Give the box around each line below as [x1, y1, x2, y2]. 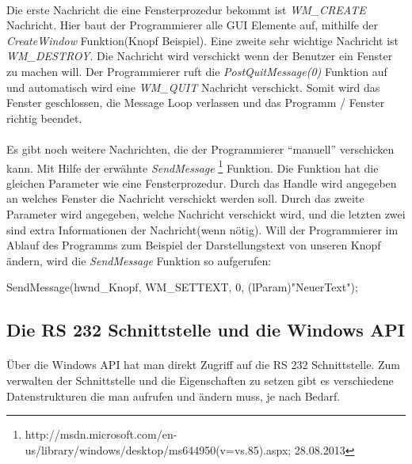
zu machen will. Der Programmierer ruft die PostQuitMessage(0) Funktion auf [6, 63, 387, 79]
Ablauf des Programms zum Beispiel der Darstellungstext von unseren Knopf [6, 237, 381, 253]
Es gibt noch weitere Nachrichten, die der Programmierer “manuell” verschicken [6, 140, 395, 157]
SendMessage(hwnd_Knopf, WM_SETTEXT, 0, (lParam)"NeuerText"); [6, 279, 358, 295]
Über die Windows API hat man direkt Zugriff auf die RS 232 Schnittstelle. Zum [6, 356, 400, 373]
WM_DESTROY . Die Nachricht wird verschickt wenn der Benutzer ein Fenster [6, 48, 393, 64]
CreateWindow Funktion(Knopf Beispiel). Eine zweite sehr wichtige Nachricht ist [6, 32, 399, 48]
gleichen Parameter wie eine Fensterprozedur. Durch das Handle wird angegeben [6, 174, 397, 191]
